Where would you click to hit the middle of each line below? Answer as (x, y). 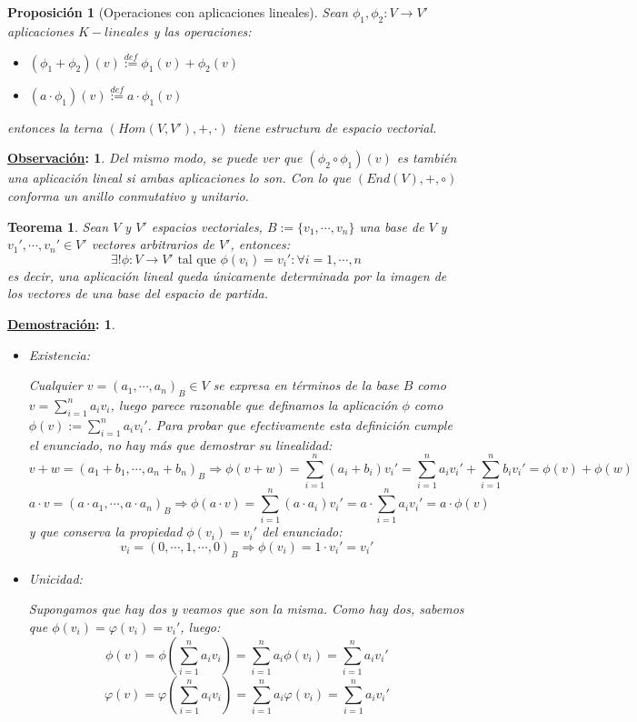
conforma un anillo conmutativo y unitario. (128, 196)
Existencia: (59, 354)
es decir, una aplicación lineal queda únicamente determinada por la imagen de (227, 275)
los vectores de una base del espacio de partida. (138, 293)
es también (427, 158)
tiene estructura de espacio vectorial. (335, 127)
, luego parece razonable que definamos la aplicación (254, 404)
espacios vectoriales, (207, 226)
